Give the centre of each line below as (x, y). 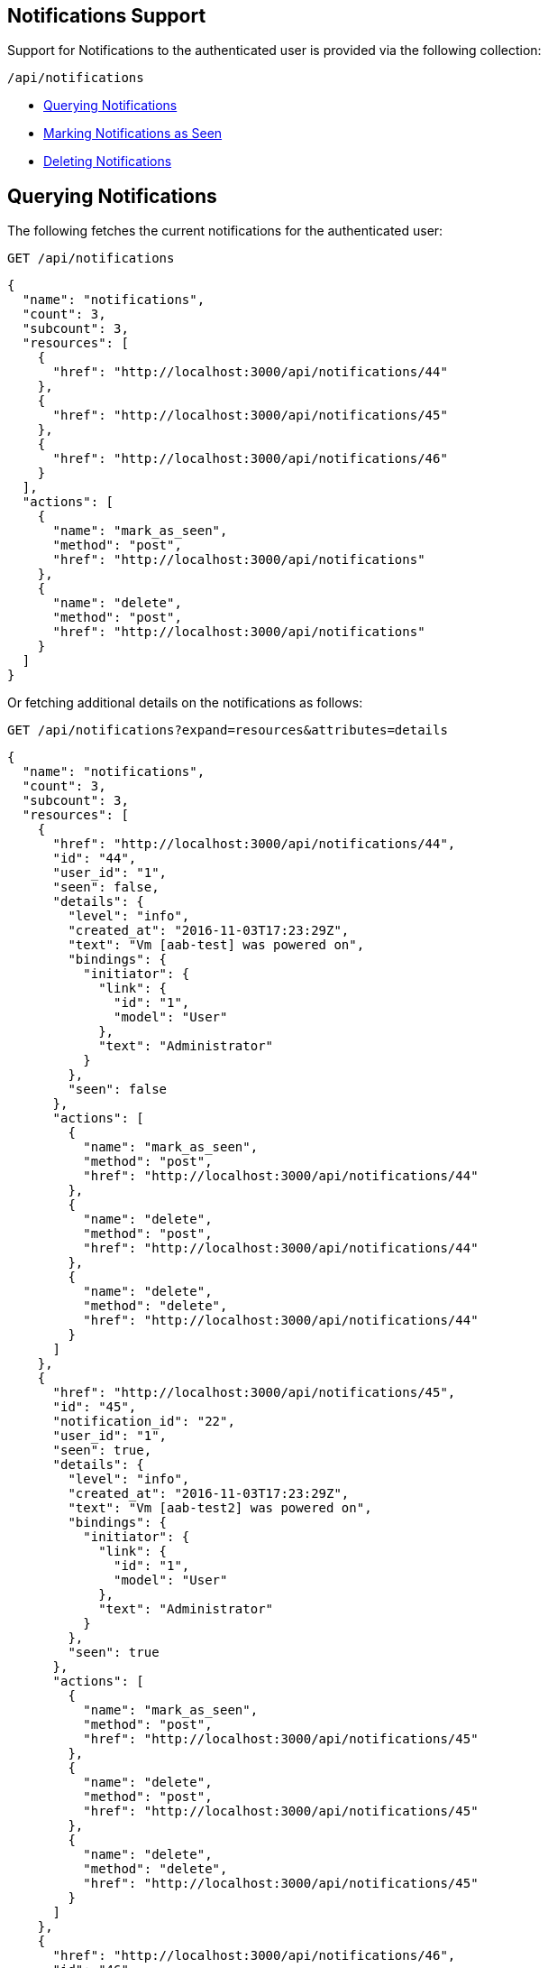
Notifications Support (107, 16)
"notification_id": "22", (144, 1422)
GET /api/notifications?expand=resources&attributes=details (228, 730)
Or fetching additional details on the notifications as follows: (185, 703)
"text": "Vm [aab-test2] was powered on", (220, 1508)
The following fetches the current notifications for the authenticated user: (225, 231)
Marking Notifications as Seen (133, 134)
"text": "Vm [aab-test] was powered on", (216, 945)
